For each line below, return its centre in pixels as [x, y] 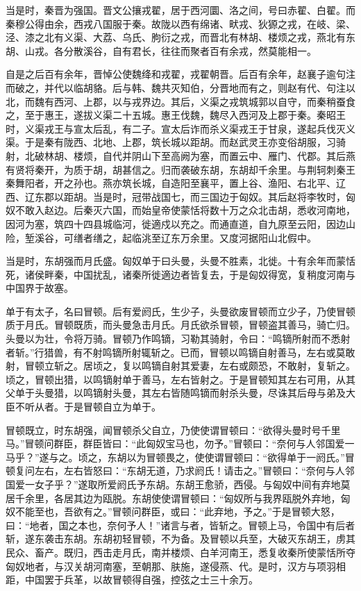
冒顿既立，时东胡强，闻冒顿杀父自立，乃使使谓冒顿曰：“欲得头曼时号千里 [173, 430]
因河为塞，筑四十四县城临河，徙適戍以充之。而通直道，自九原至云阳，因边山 [180, 223]
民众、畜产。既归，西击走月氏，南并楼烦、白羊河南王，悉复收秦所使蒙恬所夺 [180, 552]
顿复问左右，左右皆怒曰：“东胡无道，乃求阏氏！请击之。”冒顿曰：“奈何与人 [175, 471]
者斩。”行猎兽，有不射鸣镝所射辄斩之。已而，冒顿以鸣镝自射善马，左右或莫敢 [180, 352]
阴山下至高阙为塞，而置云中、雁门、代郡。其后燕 [243, 155]
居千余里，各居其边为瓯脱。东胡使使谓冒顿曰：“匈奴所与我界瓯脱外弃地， [173, 498]
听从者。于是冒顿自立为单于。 [93, 407]
